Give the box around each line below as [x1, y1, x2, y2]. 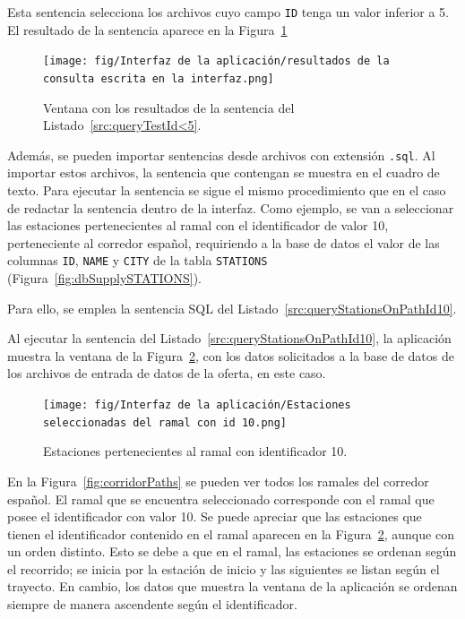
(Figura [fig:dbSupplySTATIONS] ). [7, 269, 202, 288]
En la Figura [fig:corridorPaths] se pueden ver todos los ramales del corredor [7, 471, 429, 490]
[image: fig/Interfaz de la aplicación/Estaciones [43, 399, 351, 411]
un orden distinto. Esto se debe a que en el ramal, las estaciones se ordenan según [7, 542, 457, 561]
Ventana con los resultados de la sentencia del [43, 98, 295, 116]
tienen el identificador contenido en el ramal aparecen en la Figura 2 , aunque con [7, 524, 454, 543]
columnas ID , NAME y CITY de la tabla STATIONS [7, 251, 268, 270]
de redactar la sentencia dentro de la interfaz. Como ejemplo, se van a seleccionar [7, 198, 454, 217]
